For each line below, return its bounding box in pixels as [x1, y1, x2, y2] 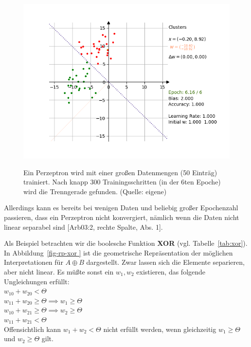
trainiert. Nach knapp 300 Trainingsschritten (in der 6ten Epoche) [23, 177, 221, 187]
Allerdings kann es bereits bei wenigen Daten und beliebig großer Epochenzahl [4, 202, 238, 213]
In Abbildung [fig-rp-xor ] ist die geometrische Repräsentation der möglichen [4, 247, 233, 257]
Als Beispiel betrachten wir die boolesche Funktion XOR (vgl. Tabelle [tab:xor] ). [4, 238, 248, 248]
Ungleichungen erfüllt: [4, 276, 70, 286]
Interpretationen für [4, 257, 63, 267]
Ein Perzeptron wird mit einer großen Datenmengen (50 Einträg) [23, 167, 217, 177]
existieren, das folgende [136, 266, 206, 276]
